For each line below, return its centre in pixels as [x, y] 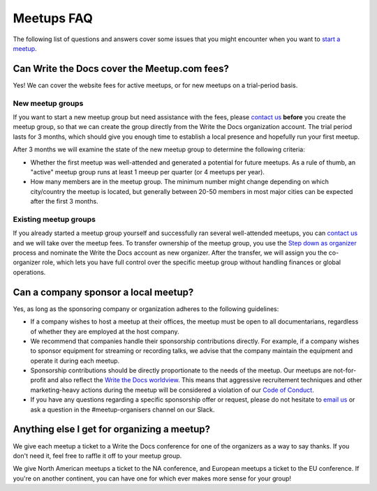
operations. [29, 272]
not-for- [345, 370]
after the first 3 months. [64, 202]
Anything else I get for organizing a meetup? [112, 429]
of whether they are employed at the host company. [105, 331]
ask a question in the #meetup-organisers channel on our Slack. [123, 409]
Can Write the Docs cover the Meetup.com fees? [121, 69]
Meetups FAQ [53, 18]
